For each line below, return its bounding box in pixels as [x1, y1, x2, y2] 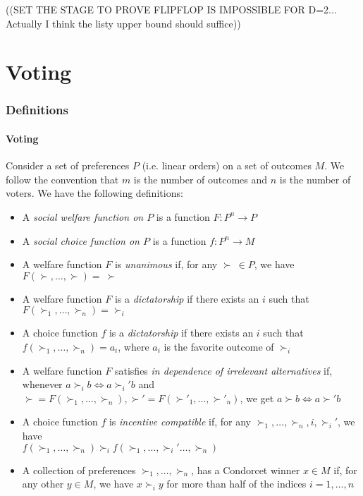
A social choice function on [22, 233, 140, 248]
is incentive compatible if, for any [109, 414, 252, 429]
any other [22, 476, 64, 491]
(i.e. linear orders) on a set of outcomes [142, 158, 312, 173]
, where [118, 339, 149, 353]
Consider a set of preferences [6, 158, 130, 173]
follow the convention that [6, 171, 119, 186]
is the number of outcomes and [133, 171, 268, 186]
